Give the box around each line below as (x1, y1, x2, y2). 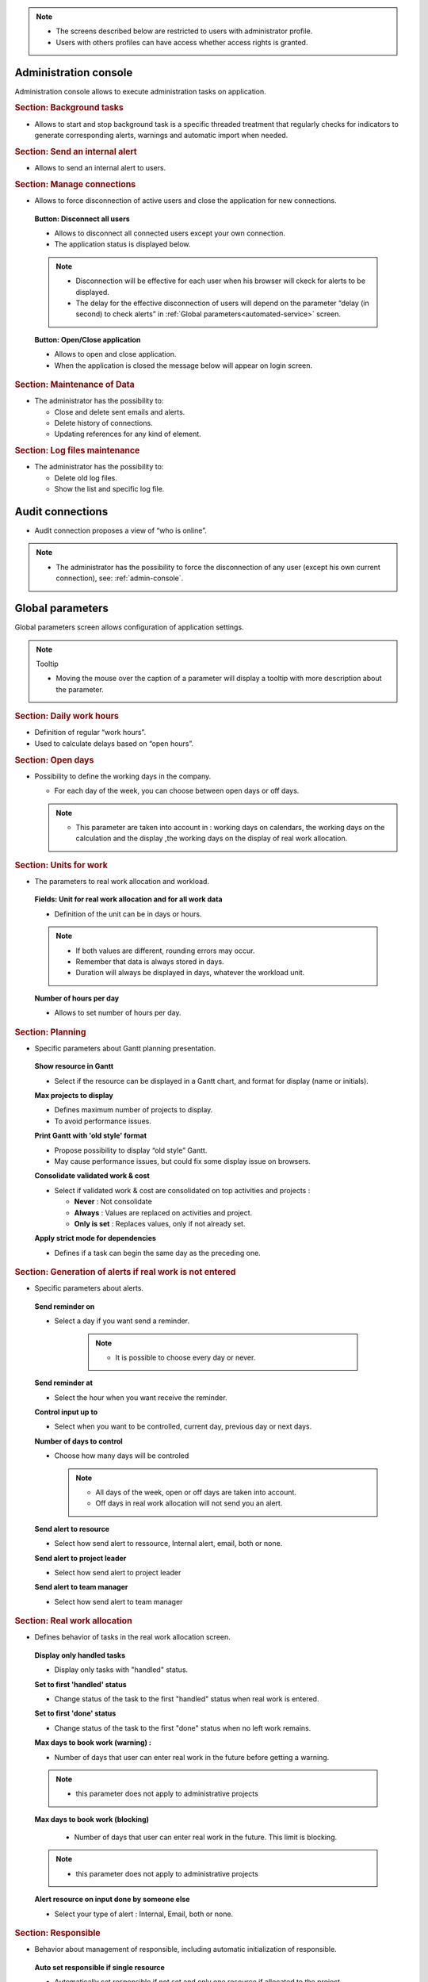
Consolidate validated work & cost (34, 1171, 150, 1180)
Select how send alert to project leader (54, 1567, 182, 1577)
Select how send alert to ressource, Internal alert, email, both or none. (54, 1539, 283, 1548)
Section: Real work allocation (14, 1616, 132, 1627)
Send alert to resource (34, 1524, 110, 1533)
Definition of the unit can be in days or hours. (54, 909, 202, 919)
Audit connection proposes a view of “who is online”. (34, 526, 208, 535)
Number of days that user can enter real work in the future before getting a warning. (54, 1752, 330, 1762)
